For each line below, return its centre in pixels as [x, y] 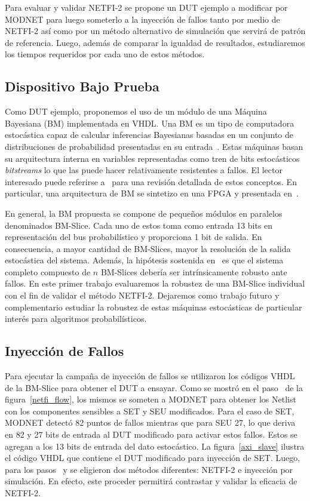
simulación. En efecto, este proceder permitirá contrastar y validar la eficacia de [151, 481]
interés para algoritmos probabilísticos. [76, 319]
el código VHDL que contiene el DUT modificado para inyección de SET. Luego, [153, 458]
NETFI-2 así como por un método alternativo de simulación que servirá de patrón [155, 31]
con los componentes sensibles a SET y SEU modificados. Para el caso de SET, [150, 411]
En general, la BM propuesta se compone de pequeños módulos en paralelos [144, 213]
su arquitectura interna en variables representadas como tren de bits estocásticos [152, 158]
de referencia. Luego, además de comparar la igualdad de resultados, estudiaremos [155, 42]
